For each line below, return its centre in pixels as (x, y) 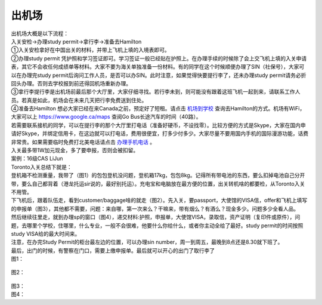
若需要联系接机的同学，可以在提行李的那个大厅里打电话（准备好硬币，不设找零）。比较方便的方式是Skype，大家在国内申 (159, 125)
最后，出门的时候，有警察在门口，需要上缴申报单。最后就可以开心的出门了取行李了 (113, 250)
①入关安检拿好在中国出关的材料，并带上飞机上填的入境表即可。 (90, 50)
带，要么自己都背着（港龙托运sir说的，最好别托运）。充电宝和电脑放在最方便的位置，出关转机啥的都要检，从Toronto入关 (158, 184)
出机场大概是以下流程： (40, 33)
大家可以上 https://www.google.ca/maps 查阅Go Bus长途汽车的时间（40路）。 (106, 117)
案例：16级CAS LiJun (37, 159)
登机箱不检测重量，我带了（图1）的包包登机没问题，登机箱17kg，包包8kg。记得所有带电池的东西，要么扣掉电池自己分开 (158, 175)
